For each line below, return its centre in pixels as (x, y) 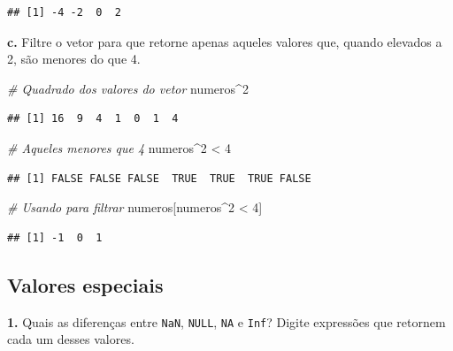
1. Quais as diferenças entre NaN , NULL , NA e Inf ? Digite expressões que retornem (226, 321)
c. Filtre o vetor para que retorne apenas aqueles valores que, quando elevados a (225, 41)
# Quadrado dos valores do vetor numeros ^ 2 (128, 88)
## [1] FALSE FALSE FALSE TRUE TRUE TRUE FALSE (159, 178)
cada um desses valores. (71, 339)
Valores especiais (85, 284)
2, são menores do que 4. (74, 59)
